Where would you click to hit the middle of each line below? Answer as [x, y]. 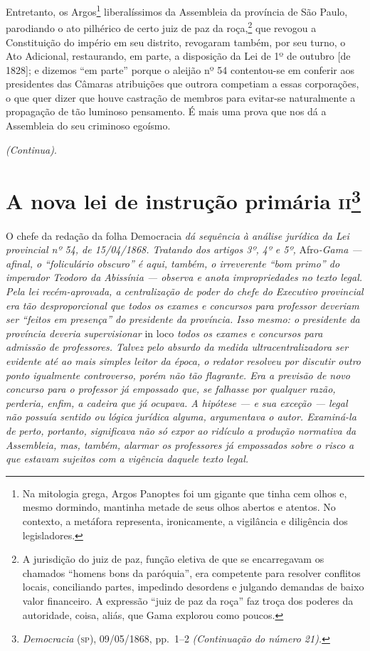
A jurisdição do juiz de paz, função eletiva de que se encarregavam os [173, 559]
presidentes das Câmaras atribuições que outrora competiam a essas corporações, [183, 84]
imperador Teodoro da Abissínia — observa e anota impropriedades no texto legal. [184, 277]
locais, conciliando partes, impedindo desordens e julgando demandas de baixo [193, 587]
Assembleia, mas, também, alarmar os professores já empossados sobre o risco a [180, 444]
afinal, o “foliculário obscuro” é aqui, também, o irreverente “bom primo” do [173, 263]
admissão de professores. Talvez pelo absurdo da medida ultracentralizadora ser [177, 347]
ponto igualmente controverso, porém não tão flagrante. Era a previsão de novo [178, 375]
